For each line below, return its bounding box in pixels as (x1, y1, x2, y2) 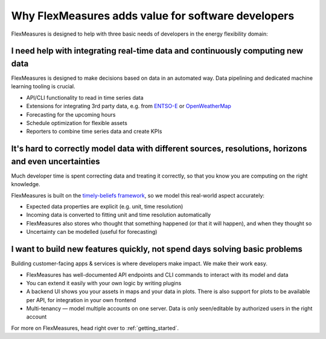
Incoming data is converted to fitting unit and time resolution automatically (26, 211, 211, 219)
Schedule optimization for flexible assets (26, 120, 128, 126)
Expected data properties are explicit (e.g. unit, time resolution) (26, 203, 184, 210)
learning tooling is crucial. (11, 83, 75, 90)
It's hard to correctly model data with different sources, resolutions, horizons (11, 144, 307, 154)
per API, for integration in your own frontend (26, 296, 136, 303)
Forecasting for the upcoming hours (26, 111, 116, 118)
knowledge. (11, 181, 40, 188)
